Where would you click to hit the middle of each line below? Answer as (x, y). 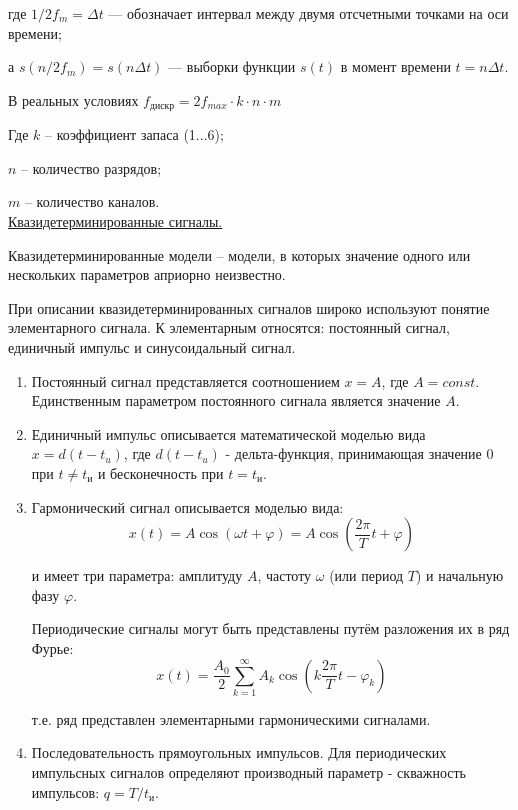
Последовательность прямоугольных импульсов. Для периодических (239, 752)
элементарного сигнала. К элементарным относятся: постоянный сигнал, (229, 327)
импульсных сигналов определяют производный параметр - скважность (249, 772)
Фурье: (52, 647)
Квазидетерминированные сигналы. (115, 221)
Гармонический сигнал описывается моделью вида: (187, 506)
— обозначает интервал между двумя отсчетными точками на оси (308, 13)
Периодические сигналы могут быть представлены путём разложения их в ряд (270, 628)
